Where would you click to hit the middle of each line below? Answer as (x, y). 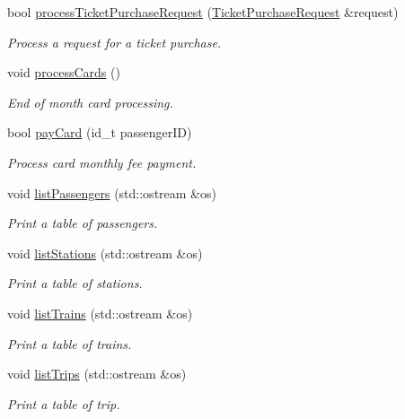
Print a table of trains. (70, 343)
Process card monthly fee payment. (102, 162)
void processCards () (64, 72)
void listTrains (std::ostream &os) (100, 313)
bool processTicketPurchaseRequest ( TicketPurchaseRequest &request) (203, 12)
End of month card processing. (90, 102)
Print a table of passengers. (83, 223)
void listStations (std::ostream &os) (105, 253)
